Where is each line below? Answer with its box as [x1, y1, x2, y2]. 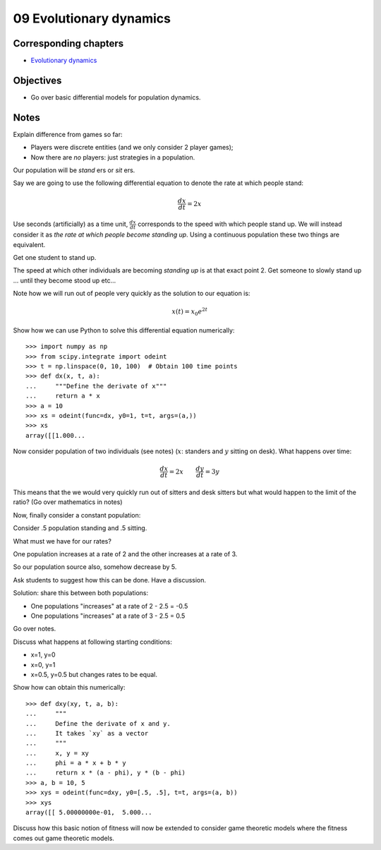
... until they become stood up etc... [13, 276, 116, 285]
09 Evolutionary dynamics [13, 11, 171, 26]
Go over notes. [13, 625, 56, 633]
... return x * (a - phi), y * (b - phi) [25, 769, 186, 777]
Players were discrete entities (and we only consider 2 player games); [30, 143, 234, 152]
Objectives [13, 74, 62, 86]
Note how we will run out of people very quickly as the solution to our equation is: [13, 289, 250, 298]
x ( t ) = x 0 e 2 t [171, 306, 208, 318]
